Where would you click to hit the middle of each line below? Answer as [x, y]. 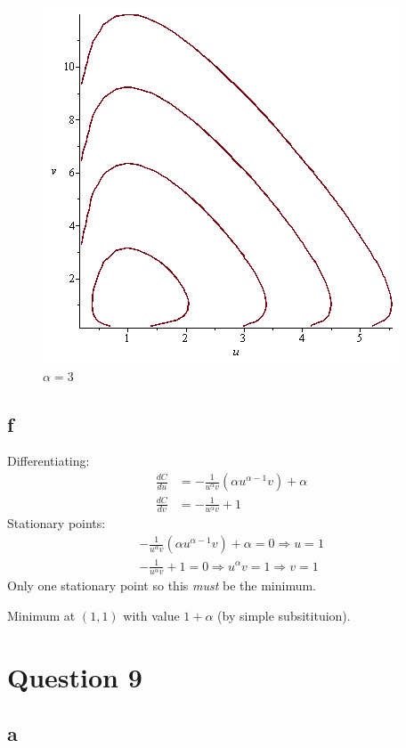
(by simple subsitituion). [284, 615]
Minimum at [41, 615]
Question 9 [75, 676]
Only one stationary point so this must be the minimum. [162, 585]
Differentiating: [49, 461]
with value [151, 615]
